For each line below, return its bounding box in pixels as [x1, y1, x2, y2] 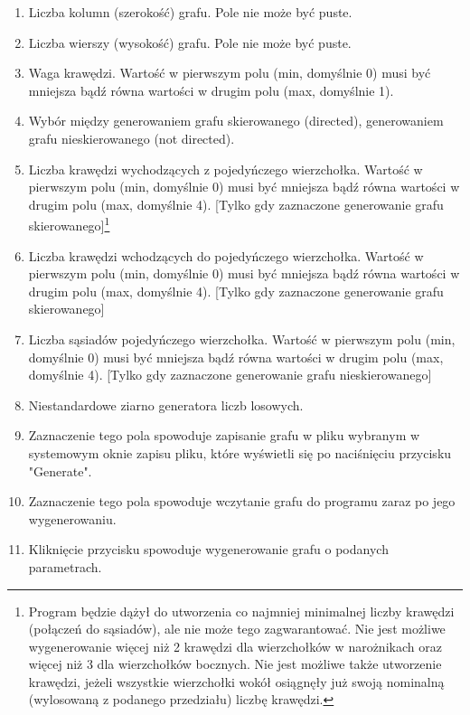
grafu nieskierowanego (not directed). [28, 128, 235, 147]
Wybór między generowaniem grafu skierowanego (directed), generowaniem [28, 111, 444, 130]
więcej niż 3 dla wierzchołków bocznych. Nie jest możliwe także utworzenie [28, 654, 442, 673]
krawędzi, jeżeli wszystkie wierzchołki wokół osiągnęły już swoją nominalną [28, 672, 445, 691]
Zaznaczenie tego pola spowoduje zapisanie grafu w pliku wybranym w [28, 426, 420, 445]
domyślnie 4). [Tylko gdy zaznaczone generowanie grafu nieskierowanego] [28, 365, 432, 384]
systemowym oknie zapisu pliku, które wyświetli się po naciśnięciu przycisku [28, 443, 452, 462]
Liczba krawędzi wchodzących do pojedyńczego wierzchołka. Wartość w [28, 246, 424, 265]
